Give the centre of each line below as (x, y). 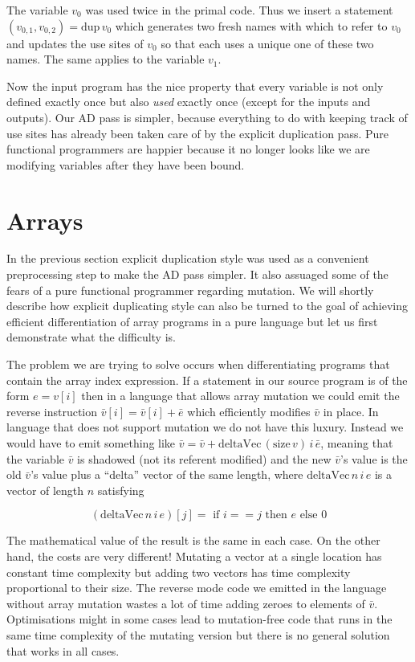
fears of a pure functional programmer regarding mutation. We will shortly (190, 290)
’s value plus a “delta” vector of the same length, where (167, 474)
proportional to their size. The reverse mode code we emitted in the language (197, 588)
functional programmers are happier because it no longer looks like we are (188, 149)
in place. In (351, 411)
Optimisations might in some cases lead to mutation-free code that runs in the (199, 619)
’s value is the (374, 458)
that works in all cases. (63, 650)
